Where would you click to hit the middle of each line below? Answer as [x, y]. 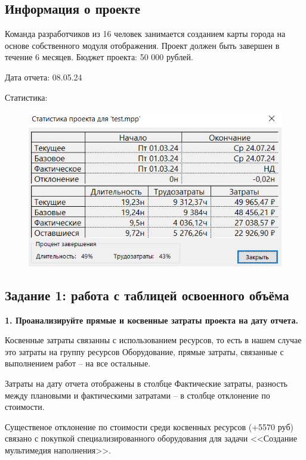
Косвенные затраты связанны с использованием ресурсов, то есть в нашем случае [153, 340]
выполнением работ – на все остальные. [78, 363]
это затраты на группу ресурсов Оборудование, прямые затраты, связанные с [144, 351]
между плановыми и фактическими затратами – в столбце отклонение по [137, 395]
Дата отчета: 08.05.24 [44, 77]
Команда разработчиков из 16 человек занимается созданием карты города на [145, 34]
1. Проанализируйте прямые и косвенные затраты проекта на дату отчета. [152, 320]
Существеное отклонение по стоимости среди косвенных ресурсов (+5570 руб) [149, 426]
